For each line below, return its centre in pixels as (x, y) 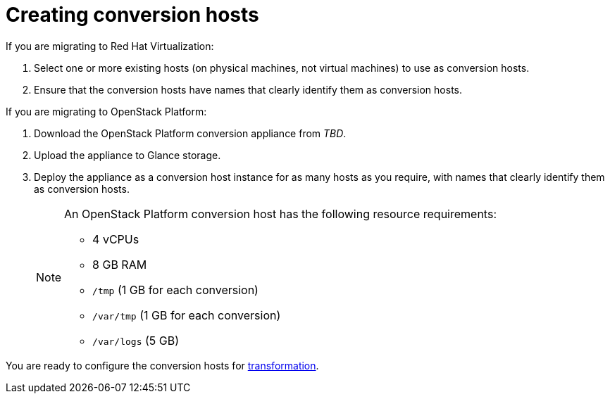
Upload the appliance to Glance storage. (127, 155)
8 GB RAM (120, 264)
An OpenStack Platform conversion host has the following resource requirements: (280, 214)
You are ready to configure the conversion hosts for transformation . (162, 365)
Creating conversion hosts (132, 15)
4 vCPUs (116, 239)
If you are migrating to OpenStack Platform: (106, 111)
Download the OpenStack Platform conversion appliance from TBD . (190, 133)
